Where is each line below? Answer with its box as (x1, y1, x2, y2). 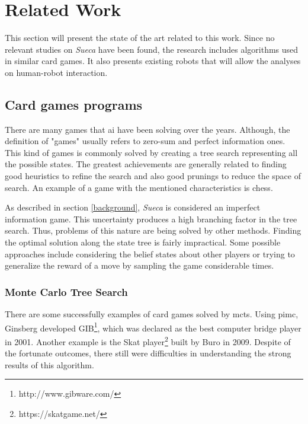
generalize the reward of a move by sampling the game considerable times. (5, 259, 274, 272)
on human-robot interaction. (5, 66, 108, 78)
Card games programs (5, 95, 143, 113)
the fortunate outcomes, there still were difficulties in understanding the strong (5, 347, 291, 359)
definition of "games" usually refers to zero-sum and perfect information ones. (5, 135, 285, 147)
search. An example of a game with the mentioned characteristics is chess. (5, 181, 273, 193)
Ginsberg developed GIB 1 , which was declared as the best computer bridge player (5, 320, 301, 334)
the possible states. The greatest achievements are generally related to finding (5, 158, 287, 170)
